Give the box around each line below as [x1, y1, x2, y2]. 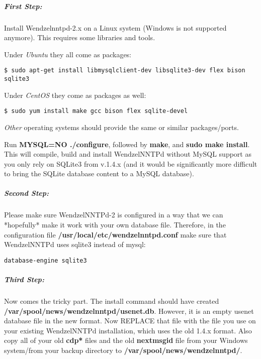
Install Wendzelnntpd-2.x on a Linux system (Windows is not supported [4, 22, 227, 33]
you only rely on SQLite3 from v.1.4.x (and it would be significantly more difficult [4, 158, 257, 169]
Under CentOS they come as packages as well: [4, 89, 146, 100]
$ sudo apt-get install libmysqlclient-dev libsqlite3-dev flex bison [4, 67, 245, 74]
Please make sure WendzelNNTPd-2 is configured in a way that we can [4, 209, 223, 220]
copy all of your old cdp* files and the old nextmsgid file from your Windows [4, 335, 248, 345]
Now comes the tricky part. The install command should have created [4, 296, 219, 306]
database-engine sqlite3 [4, 257, 87, 264]
